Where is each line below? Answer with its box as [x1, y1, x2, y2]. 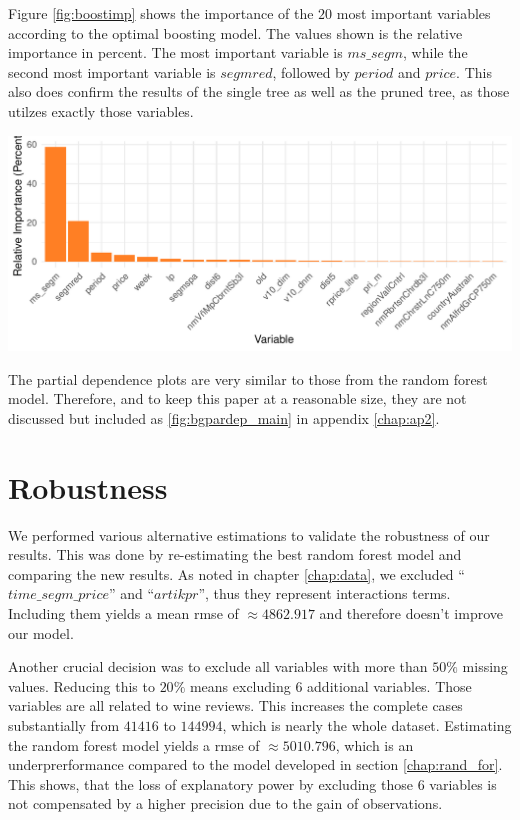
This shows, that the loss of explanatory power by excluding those [8, 773, 413, 794]
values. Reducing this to [8, 675, 155, 696]
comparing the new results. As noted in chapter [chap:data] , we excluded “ [8, 563, 465, 584]
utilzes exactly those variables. [8, 100, 194, 121]
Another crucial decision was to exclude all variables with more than [8, 656, 428, 677]
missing [462, 656, 508, 677]
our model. [8, 622, 74, 643]
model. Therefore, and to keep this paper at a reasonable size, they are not [8, 388, 467, 409]
